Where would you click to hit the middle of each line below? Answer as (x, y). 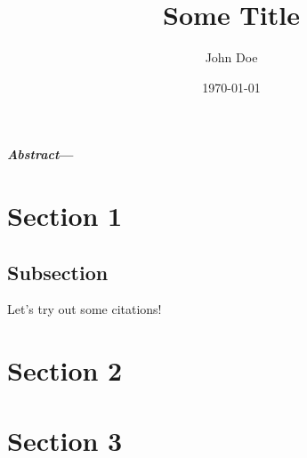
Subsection (58, 272)
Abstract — (40, 154)
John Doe (231, 57)
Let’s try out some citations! (85, 309)
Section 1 (65, 216)
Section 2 (65, 370)
